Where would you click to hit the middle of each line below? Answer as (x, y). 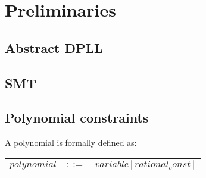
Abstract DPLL (54, 47)
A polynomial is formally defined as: (71, 143)
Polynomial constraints (77, 118)
